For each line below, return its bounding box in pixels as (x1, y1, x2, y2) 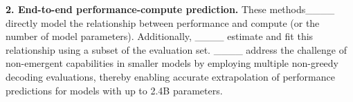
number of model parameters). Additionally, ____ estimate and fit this (6, 29, 314, 43)
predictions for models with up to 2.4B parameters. (6, 83, 223, 97)
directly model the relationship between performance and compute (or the (6, 15, 320, 30)
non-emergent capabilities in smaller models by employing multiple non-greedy (6, 56, 339, 70)
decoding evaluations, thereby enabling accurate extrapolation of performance (6, 69, 335, 83)
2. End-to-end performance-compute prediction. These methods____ (6, 2, 335, 16)
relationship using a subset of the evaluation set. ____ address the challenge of (6, 42, 347, 57)
